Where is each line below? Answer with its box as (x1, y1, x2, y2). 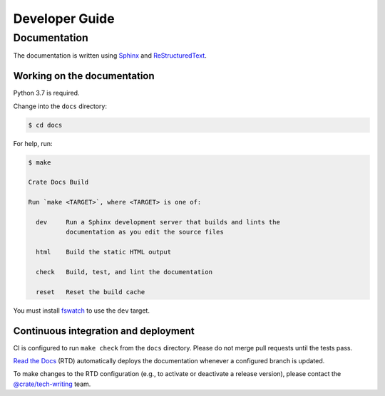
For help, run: (13, 139, 53, 147)
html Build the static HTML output (36, 248, 171, 256)
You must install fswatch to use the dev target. (13, 306, 150, 315)
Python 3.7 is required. (13, 89, 80, 98)
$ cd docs (28, 121, 63, 129)
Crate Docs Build (28, 178, 89, 187)
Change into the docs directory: (13, 102, 107, 110)
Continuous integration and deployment (13, 325, 195, 337)
